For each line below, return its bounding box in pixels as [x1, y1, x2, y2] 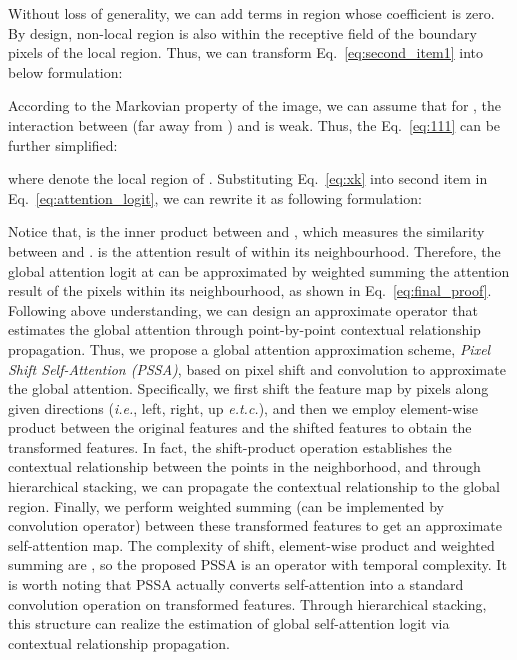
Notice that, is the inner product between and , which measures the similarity [8, 221, 485, 242]
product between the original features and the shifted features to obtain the [8, 417, 472, 438]
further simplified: [8, 134, 118, 155]
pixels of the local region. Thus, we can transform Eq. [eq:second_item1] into [8, 42, 484, 63]
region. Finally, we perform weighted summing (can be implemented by [8, 495, 444, 516]
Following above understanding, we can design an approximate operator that [8, 299, 478, 320]
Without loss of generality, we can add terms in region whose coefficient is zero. [8, 3, 495, 23]
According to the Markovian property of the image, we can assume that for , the [8, 95, 502, 116]
